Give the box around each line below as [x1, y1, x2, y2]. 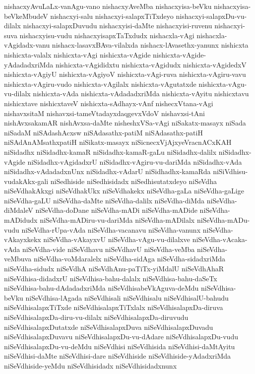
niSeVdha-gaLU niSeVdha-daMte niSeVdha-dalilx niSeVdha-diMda [4, 195, 204, 205]
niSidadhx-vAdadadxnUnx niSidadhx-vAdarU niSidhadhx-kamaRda [4, 166, 211, 177]
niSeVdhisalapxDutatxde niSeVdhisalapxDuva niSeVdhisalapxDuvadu [4, 321, 213, 332]
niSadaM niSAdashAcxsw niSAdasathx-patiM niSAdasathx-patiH [4, 127, 203, 137]
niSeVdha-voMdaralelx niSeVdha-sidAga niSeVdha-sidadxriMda [33, 253, 226, 264]
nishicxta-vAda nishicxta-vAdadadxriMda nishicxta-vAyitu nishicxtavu [33, 88, 249, 99]
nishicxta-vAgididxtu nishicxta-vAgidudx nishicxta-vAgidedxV [55, 59, 247, 69]
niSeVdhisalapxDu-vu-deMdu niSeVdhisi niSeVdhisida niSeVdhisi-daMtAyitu [4, 341, 235, 351]
